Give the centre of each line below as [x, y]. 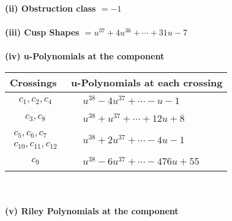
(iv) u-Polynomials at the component [85, 56]
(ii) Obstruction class [51, 8]
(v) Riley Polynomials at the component [92, 210]
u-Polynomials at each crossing [147, 82]
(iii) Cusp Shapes [42, 32]
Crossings [33, 82]
